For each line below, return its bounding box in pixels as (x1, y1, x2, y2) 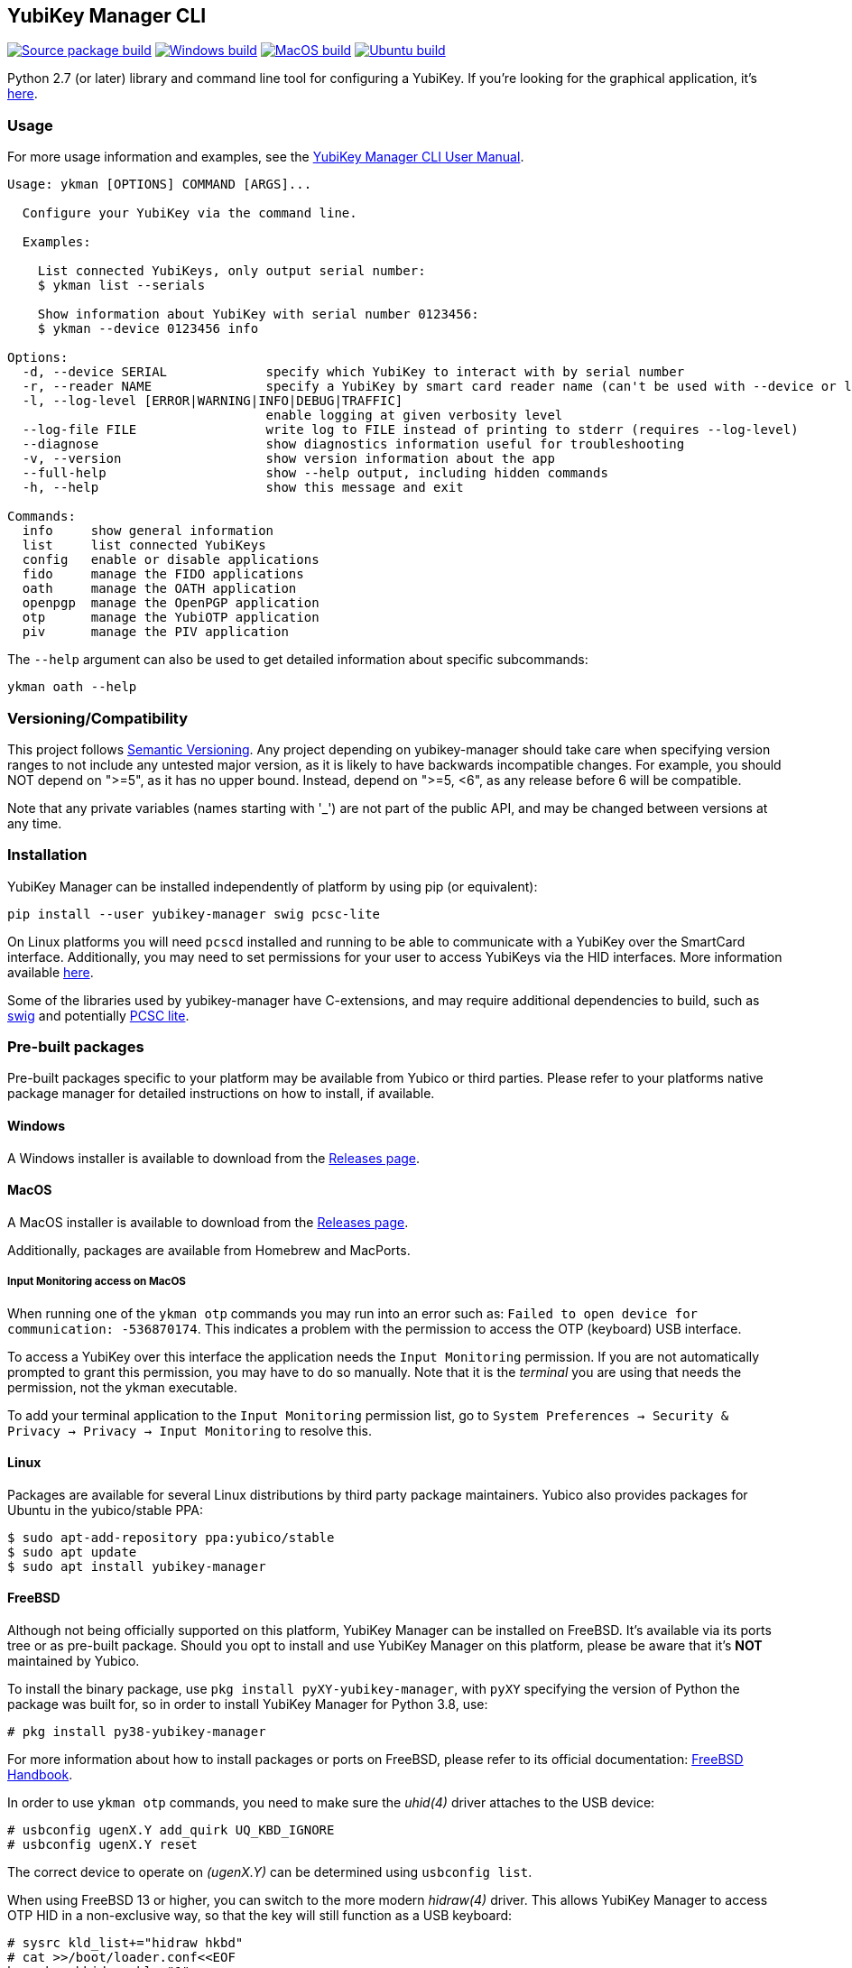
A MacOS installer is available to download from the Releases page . (7, 1214, 409, 1230)
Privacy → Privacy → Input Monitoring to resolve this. (7, 1422, 372, 1438)
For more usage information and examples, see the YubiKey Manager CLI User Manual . (7, 149, 524, 165)
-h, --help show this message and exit (22, 480, 464, 495)
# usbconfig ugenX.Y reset (7, 1837, 198, 1853)
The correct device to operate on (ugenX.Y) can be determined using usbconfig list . (7, 1864, 532, 1880)
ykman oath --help (7, 679, 137, 695)
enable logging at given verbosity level (265, 408, 563, 423)
